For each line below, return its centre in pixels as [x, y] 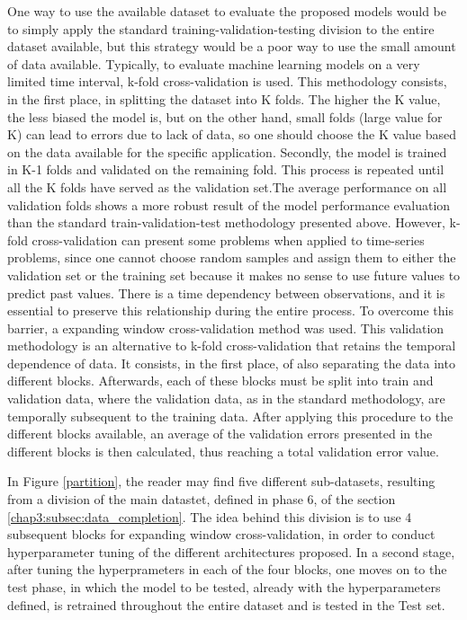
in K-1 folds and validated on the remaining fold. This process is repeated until [226, 169]
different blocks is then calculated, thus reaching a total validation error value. [223, 451]
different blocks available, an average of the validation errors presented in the [220, 434]
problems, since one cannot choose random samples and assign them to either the [232, 257]
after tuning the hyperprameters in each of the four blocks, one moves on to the [227, 569]
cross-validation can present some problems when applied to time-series [228, 239]
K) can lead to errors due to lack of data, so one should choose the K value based [232, 134]
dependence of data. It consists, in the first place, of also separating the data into [231, 363]
